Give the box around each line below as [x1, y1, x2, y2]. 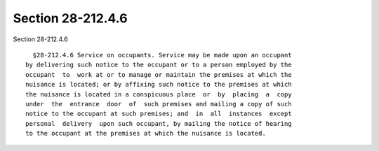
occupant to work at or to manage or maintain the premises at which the [25, 71, 292, 78]
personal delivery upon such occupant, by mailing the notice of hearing [25, 120, 292, 127]
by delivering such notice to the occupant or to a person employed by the [25, 61, 292, 69]
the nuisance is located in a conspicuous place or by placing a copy [25, 90, 292, 98]
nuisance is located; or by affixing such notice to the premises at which [25, 80, 292, 89]
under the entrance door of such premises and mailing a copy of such [25, 100, 292, 108]
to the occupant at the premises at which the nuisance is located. [25, 129, 266, 138]
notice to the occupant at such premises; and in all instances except [25, 110, 292, 118]
